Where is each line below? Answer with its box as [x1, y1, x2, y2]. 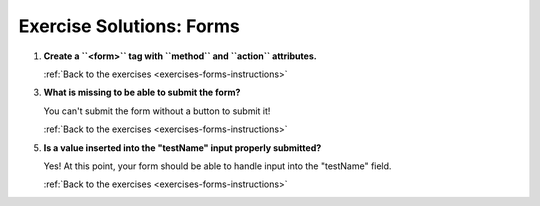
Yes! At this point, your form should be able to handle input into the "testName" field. [43, 160, 392, 172]
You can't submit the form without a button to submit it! [43, 105, 271, 117]
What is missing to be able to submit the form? [43, 86, 241, 99]
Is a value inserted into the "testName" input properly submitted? [43, 141, 322, 154]
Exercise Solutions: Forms [18, 15, 240, 37]
